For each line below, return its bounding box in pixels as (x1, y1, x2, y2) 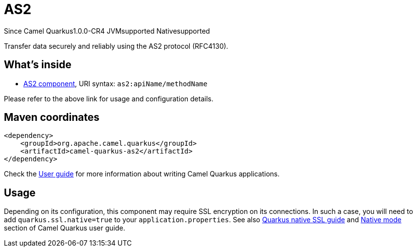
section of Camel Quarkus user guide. (4, 224, 126, 232)
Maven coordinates (4, 111, 100, 124)
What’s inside (4, 58, 72, 71)
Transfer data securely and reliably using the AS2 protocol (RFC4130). (4, 41, 228, 50)
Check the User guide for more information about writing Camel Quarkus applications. (4, 170, 280, 178)
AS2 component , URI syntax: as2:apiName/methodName (23, 79, 208, 88)
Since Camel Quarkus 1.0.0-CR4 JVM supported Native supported (4, 26, 210, 35)
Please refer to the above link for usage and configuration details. (4, 94, 214, 103)
